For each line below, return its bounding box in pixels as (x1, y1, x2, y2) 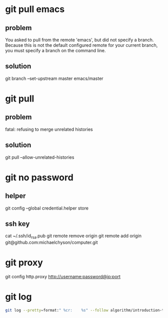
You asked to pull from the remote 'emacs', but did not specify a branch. (5, 37, 154, 43)
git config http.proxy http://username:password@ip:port (5, 274, 121, 280)
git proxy (5, 257, 43, 268)
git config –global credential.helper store (5, 205, 89, 211)
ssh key (5, 220, 30, 228)
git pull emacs (5, 4, 65, 15)
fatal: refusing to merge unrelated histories (5, 126, 93, 132)
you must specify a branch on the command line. (5, 48, 106, 53)
